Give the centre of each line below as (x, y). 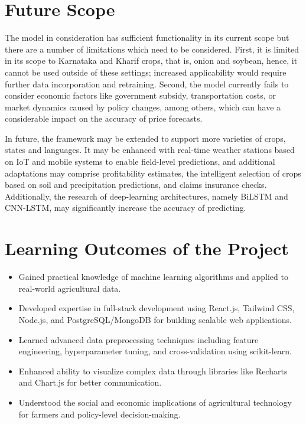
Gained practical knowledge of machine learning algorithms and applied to (153, 277)
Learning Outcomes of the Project (147, 248)
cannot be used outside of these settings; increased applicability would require (146, 72)
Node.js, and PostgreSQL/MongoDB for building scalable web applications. (155, 319)
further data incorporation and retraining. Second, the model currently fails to (147, 84)
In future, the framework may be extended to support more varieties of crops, (145, 138)
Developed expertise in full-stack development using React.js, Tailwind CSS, (157, 308)
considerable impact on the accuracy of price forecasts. (104, 118)
